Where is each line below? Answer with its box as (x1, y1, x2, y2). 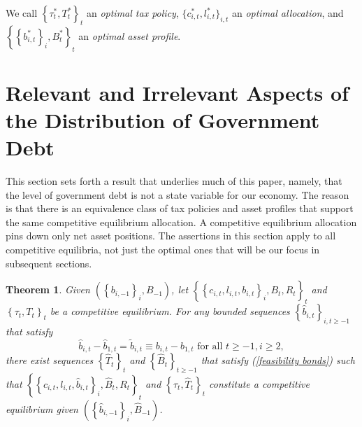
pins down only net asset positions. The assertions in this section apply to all (6, 228, 336, 243)
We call (6, 6, 38, 20)
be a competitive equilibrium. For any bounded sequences (50, 304, 290, 318)
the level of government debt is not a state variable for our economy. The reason (6, 187, 349, 202)
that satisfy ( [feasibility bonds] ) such (201, 353, 355, 367)
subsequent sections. (6, 255, 92, 270)
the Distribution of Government (6, 105, 320, 134)
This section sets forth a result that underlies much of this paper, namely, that (6, 174, 342, 188)
